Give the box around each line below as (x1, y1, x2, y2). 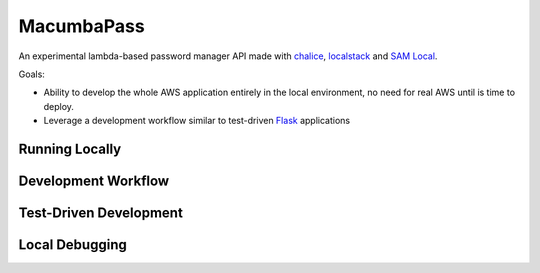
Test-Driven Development (18, 204, 184, 221)
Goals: (18, 68, 45, 80)
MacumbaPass (18, 15, 145, 37)
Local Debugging (18, 236, 127, 253)
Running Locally (18, 140, 122, 157)
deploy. (43, 100, 75, 112)
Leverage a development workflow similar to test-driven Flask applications (43, 115, 350, 127)
